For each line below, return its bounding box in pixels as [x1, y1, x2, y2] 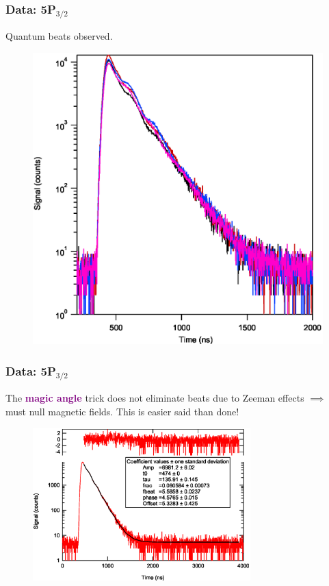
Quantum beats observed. [5, 29, 113, 43]
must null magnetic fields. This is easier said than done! [5, 404, 239, 418]
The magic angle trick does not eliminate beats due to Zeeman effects [5, 391, 304, 405]
